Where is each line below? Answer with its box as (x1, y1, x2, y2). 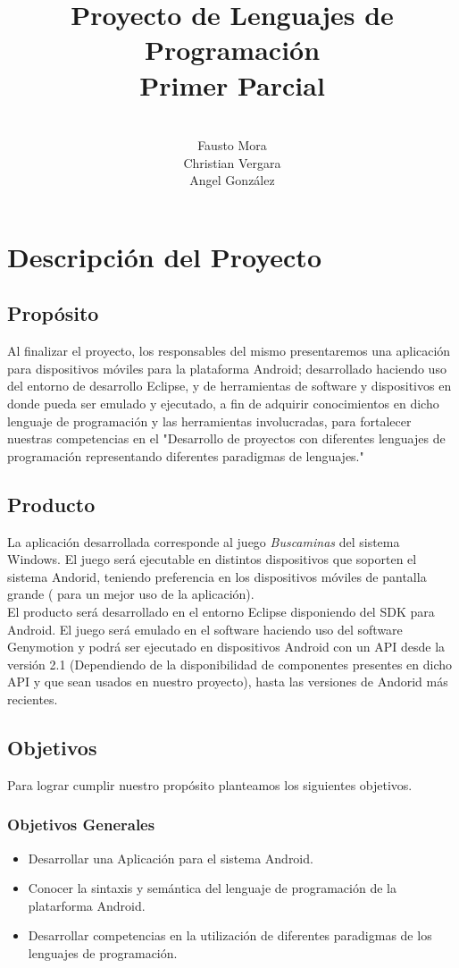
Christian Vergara (183, 153, 281, 172)
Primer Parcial (139, 66, 325, 103)
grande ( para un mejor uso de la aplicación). (7, 585, 255, 603)
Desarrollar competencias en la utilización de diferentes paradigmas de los (28, 926, 432, 945)
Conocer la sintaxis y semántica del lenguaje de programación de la (28, 879, 396, 897)
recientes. (7, 689, 58, 708)
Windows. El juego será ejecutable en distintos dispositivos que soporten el (7, 550, 417, 568)
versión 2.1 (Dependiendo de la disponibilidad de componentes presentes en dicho (7, 654, 453, 673)
